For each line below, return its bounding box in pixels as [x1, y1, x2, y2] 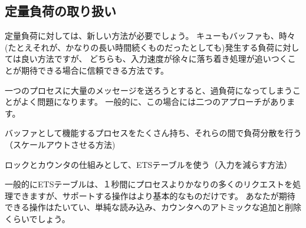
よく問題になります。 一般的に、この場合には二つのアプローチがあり [21, 95, 287, 108]
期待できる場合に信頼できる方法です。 [21, 64, 169, 76]
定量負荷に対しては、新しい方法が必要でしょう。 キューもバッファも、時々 [5, 29, 295, 42]
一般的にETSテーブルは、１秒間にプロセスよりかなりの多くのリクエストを [5, 178, 293, 190]
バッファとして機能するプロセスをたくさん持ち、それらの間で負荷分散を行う [5, 127, 302, 139]
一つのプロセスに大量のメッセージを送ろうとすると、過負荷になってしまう [5, 84, 293, 96]
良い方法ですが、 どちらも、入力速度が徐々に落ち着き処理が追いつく [21, 52, 288, 65]
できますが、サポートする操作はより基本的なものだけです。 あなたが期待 [12, 189, 295, 201]
